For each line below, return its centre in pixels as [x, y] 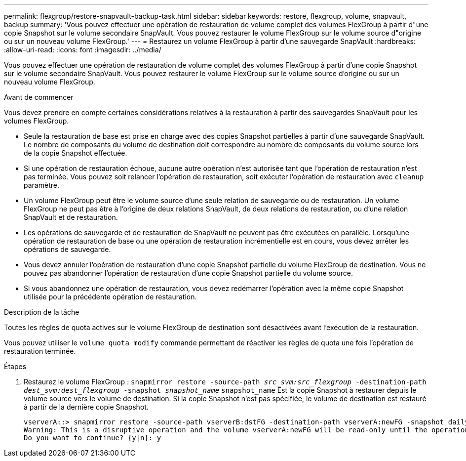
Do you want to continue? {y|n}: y [93, 438]
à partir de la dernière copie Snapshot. [86, 407]
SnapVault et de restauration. [71, 217]
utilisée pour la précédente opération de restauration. [110, 297]
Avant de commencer [39, 97]
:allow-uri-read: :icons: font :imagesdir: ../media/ [83, 50]
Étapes [15, 366]
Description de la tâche [42, 312]
